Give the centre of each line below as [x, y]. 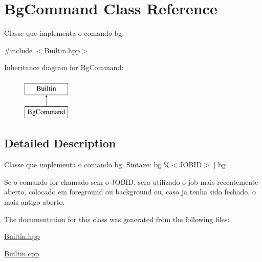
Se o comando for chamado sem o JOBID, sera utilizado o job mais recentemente [131, 181]
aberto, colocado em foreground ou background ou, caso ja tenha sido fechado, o [130, 192]
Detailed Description [60, 143]
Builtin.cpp [22, 253]
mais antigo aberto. [35, 202]
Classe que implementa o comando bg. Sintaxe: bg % [87, 165]
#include [18, 50]
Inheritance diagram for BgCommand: [64, 67]
